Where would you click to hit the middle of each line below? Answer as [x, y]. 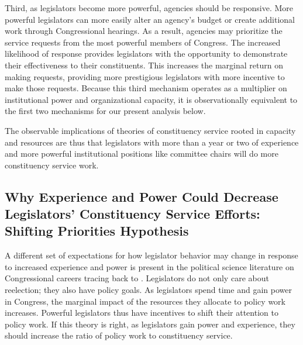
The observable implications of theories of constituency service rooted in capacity [150, 130]
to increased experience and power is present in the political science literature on [149, 266]
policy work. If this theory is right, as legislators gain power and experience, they [150, 324]
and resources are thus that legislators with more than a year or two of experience [152, 142]
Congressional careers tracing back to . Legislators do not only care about [137, 278]
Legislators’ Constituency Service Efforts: [132, 214]
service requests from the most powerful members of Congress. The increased [143, 42]
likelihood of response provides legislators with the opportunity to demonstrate [146, 54]
